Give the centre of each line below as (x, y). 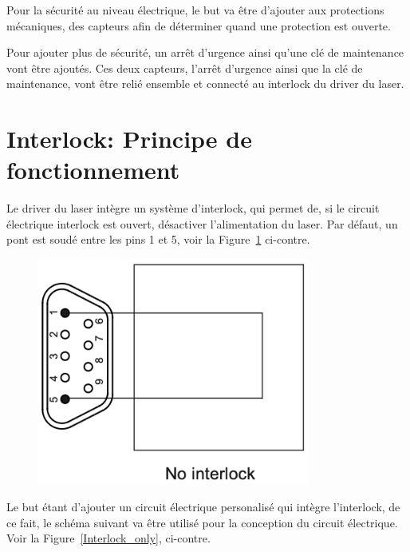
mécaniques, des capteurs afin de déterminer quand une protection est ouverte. (199, 25)
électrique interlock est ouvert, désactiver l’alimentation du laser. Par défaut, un (202, 223)
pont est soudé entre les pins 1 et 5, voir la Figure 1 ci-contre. (158, 239)
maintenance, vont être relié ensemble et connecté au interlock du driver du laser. (205, 83)
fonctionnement (93, 170)
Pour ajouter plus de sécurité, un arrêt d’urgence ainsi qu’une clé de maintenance (205, 52)
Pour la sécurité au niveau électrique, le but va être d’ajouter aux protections (195, 10)
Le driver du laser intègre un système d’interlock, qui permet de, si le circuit (193, 208)
